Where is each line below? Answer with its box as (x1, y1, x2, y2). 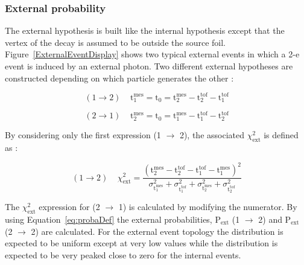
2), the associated (179, 129, 244, 141)
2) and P (258, 212, 291, 225)
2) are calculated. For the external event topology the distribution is (31, 225, 283, 237)
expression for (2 (39, 200, 100, 213)
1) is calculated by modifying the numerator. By (118, 200, 297, 213)
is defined (264, 129, 299, 141)
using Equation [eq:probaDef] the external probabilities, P (5, 212, 221, 225)
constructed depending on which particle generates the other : (5, 71, 234, 84)
